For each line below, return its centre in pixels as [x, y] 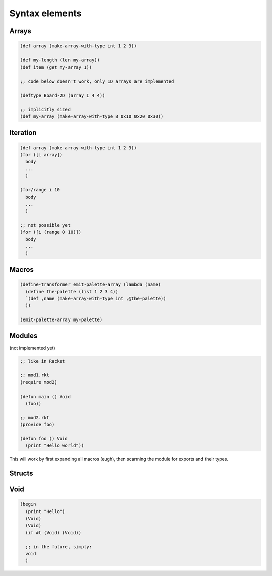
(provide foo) [37, 425]
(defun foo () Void [44, 439]
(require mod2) [39, 382]
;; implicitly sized [45, 109]
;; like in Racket [43, 361]
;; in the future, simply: [59, 547]
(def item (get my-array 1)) [56, 67]
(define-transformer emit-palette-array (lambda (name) [90, 284]
